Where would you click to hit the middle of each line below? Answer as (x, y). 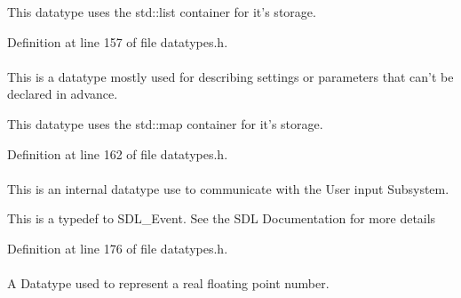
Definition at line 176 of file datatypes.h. (118, 248)
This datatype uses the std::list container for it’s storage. (162, 12)
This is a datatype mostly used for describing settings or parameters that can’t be (230, 76)
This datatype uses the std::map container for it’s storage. (165, 123)
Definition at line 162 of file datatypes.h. (118, 153)
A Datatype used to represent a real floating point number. (168, 283)
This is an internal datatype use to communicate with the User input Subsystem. (228, 188)
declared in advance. (63, 94)
